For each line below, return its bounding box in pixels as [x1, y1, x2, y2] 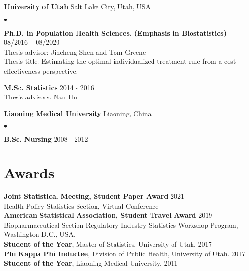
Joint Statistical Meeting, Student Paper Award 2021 [4, 191, 185, 201]
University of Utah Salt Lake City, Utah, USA [4, 1, 151, 11]
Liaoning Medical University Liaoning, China [4, 108, 152, 118]
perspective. [42, 65, 78, 76]
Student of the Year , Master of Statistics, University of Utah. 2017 [4, 239, 212, 249]
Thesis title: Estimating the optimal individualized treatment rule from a [4, 56, 222, 66]
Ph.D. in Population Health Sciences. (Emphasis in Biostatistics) [4, 27, 227, 38]
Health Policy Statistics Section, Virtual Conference [4, 200, 159, 211]
